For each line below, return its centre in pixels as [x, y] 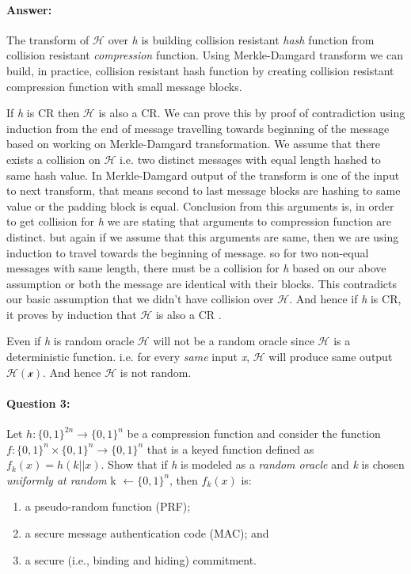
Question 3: [38, 403]
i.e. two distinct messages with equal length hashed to [250, 159]
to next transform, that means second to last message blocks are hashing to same [204, 190]
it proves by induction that [72, 314]
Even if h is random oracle [70, 341]
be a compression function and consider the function [254, 433]
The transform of [48, 39]
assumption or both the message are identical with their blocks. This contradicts [202, 283]
